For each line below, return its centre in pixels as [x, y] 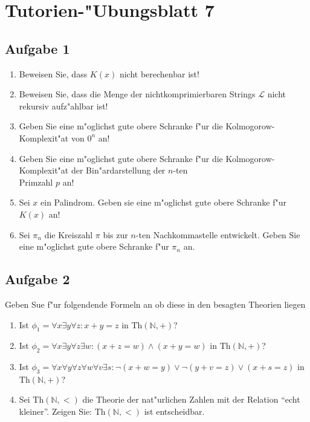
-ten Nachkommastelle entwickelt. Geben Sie [218, 234]
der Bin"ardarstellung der [118, 170]
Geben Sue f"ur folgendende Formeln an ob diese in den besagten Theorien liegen [155, 304]
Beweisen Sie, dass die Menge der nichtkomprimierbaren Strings [137, 94]
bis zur [115, 234]
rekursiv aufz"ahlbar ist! [63, 105]
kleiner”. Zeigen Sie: [56, 411]
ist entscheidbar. [174, 411]
